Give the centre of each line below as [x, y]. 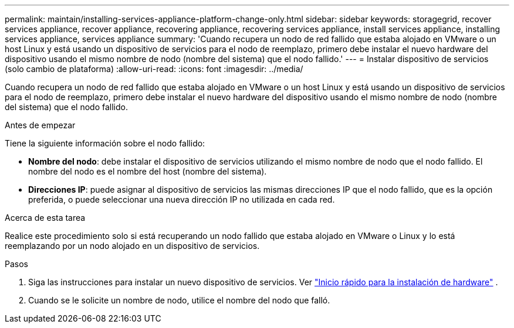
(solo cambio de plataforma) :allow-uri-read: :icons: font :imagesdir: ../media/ [154, 69]
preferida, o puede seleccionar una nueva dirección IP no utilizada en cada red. [182, 199]
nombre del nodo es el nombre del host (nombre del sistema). [148, 171]
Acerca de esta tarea [45, 218]
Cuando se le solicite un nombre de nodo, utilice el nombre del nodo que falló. [179, 300]
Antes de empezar [40, 125]
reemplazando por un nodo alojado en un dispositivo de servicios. [132, 246]
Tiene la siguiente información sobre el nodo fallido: [105, 143]
